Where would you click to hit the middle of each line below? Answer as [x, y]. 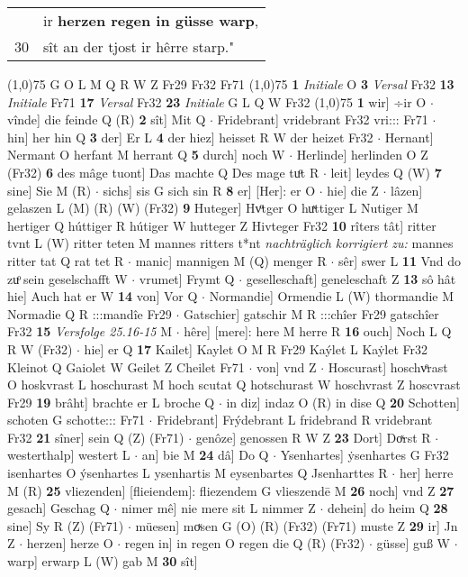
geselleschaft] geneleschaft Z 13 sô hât [351, 278]
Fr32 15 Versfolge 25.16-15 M [90, 331]
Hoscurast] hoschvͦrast [388, 366]
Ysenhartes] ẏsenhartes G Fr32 [364, 455]
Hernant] [409, 137]
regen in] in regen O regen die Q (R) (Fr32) [245, 543]
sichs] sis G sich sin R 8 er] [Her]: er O [209, 190]
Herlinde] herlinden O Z [362, 155]
